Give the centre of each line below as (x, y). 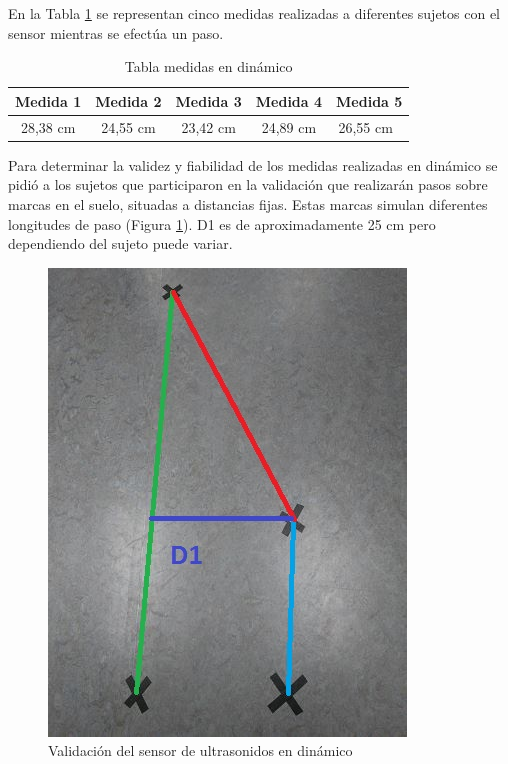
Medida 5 (369, 100)
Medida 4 (289, 100)
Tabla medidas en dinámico (208, 66)
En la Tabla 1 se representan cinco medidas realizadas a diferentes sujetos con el (254, 13)
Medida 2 (128, 100)
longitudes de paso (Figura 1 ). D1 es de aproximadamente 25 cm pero (222, 223)
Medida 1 (48, 100)
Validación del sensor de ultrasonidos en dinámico (200, 750)
